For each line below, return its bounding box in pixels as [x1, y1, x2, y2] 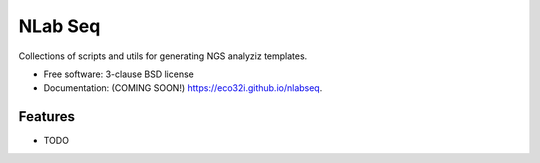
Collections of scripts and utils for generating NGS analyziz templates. [18, 50, 308, 62]
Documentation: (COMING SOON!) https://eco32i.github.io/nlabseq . [43, 82, 323, 94]
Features [18, 108, 75, 125]
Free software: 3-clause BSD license [43, 68, 194, 80]
